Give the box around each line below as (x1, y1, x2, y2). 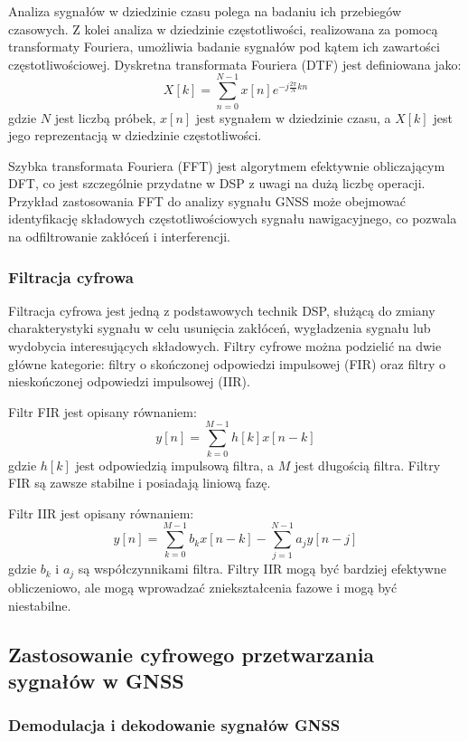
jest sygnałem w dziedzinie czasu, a (195, 108, 391, 127)
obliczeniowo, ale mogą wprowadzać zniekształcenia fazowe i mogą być (8, 577, 398, 596)
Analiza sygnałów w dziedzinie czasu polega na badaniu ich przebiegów (8, 2, 401, 20)
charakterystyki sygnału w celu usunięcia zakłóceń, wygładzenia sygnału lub (8, 318, 431, 337)
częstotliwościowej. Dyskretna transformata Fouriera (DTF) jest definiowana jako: (8, 54, 462, 73)
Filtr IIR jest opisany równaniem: (8, 503, 194, 522)
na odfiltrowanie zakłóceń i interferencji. (8, 227, 230, 246)
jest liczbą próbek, (54, 108, 156, 127)
